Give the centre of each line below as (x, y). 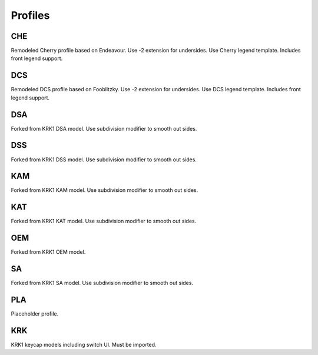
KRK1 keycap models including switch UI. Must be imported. (84, 345)
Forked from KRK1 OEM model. (48, 252)
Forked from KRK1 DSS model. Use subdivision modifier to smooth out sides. (104, 160)
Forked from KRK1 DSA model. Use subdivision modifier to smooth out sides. (104, 128)
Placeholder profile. (35, 314)
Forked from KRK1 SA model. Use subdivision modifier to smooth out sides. (102, 283)
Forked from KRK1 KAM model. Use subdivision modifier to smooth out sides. (105, 190)
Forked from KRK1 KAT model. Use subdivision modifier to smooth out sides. (104, 221)
